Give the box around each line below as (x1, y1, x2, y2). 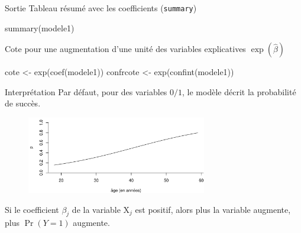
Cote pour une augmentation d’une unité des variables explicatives (5, 43, 246, 55)
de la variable (72, 203, 121, 215)
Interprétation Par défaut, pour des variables (5, 85, 167, 98)
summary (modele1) (5, 21, 75, 34)
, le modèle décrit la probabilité (182, 85, 296, 98)
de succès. (5, 97, 41, 109)
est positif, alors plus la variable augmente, (135, 203, 291, 215)
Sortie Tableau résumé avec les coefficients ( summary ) (5, 2, 197, 14)
